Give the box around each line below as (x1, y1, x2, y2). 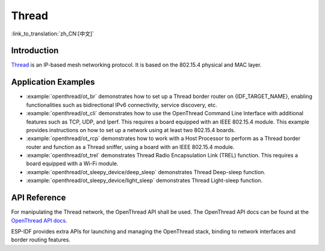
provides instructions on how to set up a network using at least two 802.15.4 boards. (26, 126, 236, 133)
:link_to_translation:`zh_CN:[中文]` (11, 30, 94, 37)
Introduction (11, 46, 59, 56)
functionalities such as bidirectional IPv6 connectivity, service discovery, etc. (26, 101, 218, 108)
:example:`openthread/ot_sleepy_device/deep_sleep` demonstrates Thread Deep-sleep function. (26, 168, 266, 175)
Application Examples (11, 77, 96, 87)
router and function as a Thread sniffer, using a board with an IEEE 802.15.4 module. (26, 143, 235, 150)
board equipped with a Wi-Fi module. (26, 160, 119, 168)
